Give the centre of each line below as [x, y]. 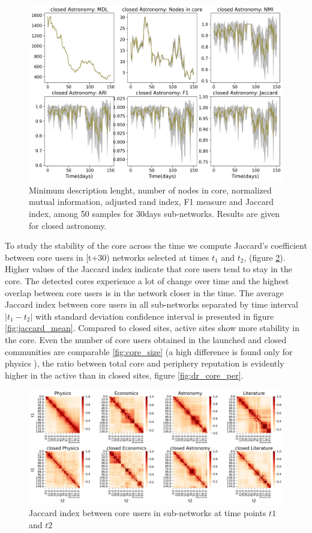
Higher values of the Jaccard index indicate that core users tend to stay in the [148, 269]
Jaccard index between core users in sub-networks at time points [148, 513]
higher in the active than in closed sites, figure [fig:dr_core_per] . [124, 375]
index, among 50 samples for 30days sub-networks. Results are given [154, 214]
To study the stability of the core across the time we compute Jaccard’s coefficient [156, 245]
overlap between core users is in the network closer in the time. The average [144, 292]
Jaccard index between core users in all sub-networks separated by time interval [151, 304]
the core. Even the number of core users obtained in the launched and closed [146, 339]
